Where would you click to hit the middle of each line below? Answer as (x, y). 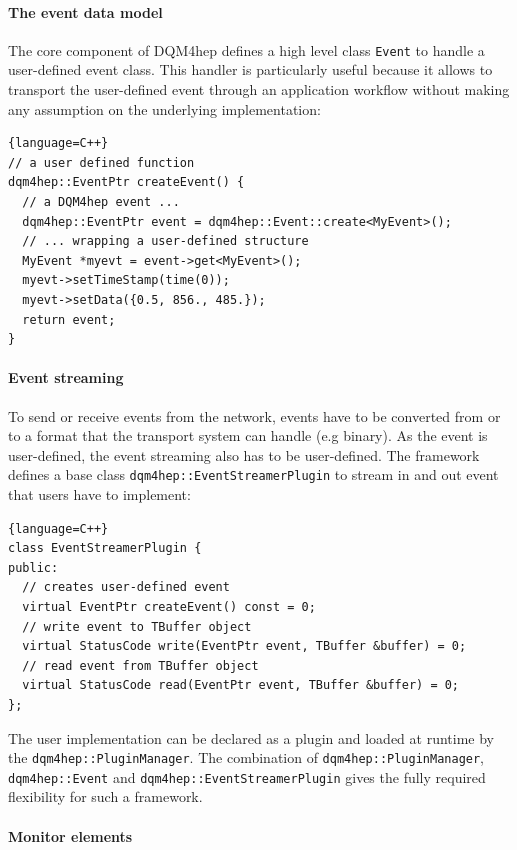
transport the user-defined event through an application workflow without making (259, 89)
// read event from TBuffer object (140, 665)
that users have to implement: (99, 494)
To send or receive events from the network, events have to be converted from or (254, 415)
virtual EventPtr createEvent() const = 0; (169, 606)
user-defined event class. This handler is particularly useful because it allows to (250, 69)
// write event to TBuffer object (137, 626)
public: (33, 567)
